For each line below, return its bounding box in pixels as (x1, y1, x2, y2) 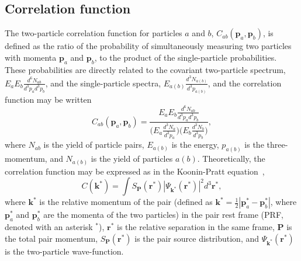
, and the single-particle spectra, (45, 76, 161, 89)
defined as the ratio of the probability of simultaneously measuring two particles (5, 40, 292, 52)
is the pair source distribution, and (134, 232, 260, 244)
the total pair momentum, (5, 232, 98, 244)
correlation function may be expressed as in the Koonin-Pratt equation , (5, 165, 265, 177)
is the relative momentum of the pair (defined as (39, 196, 213, 208)
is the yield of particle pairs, (43, 138, 144, 151)
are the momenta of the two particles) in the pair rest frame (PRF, (43, 208, 283, 221)
